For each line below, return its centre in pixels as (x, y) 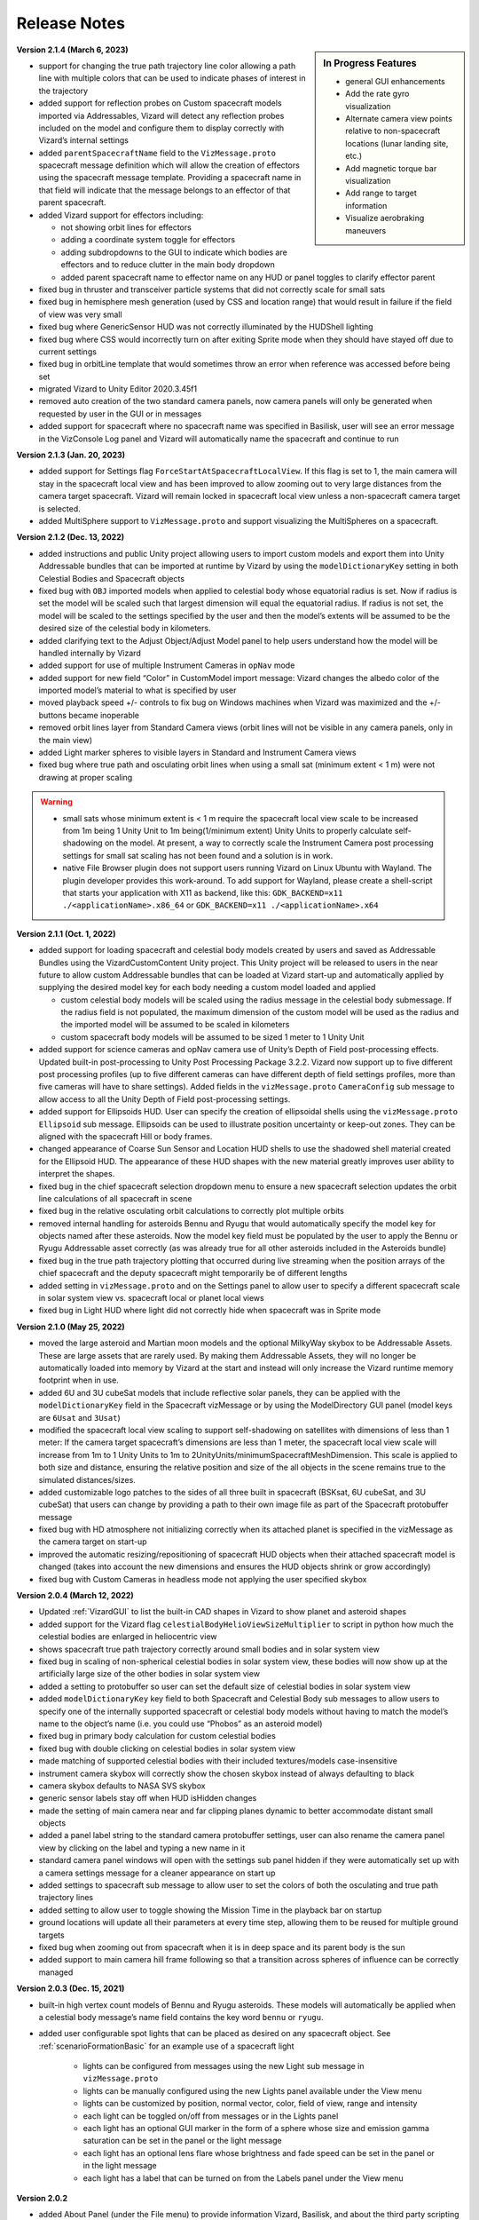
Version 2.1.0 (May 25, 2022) (71, 1327)
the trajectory (63, 91)
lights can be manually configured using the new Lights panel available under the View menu (252, 2090)
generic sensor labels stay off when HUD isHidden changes (148, 1798)
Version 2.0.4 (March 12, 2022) (75, 1596)
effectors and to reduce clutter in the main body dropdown (168, 265)
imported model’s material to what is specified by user (137, 690)
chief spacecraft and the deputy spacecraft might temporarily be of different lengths (193, 1273)
